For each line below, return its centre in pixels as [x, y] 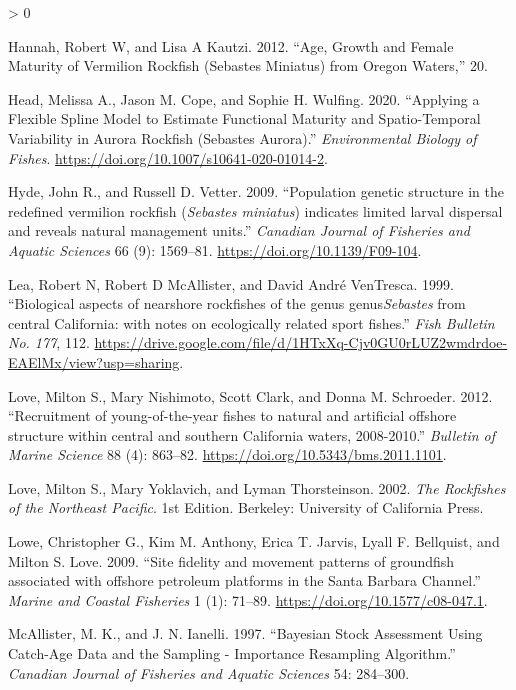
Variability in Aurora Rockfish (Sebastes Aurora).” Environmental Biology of [242, 137]
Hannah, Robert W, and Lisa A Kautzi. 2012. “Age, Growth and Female [231, 45]
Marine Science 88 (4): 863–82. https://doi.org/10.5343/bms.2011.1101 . [227, 454]
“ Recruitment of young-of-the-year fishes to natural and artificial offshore [232, 415]
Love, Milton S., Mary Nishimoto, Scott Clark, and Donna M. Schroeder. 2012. [250, 395]
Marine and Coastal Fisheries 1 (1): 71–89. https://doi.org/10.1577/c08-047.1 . [248, 599]
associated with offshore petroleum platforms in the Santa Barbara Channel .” [244, 580]
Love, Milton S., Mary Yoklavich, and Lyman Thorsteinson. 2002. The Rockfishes [257, 487]
